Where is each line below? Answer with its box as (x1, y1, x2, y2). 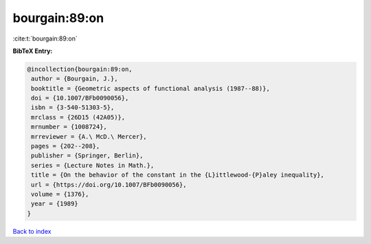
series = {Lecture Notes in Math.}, (31, 162, 155, 169)
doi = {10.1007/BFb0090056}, (31, 94, 129, 102)
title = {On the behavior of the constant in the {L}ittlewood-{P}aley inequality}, (31, 171, 324, 179)
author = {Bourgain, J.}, (31, 75, 118, 82)
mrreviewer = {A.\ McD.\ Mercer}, (31, 133, 147, 140)
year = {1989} (31, 200, 78, 208)
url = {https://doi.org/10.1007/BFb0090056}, (31, 181, 187, 188)
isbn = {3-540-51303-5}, (31, 104, 115, 111)
